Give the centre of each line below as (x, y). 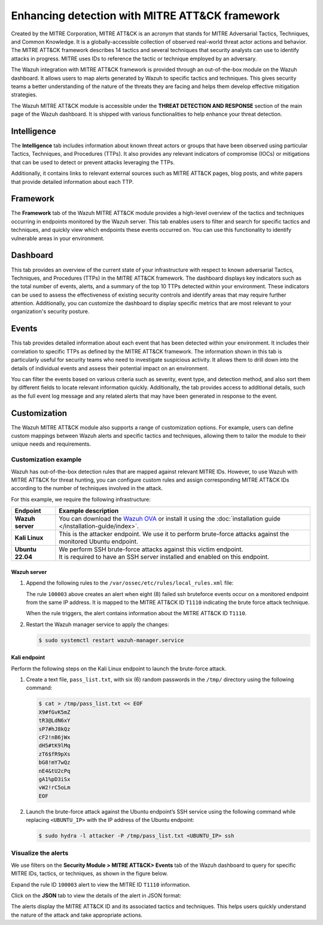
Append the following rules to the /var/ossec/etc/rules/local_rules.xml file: (130, 583)
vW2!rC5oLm (54, 788)
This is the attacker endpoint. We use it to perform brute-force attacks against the (174, 534)
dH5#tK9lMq (54, 746)
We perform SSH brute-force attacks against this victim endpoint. (151, 549)
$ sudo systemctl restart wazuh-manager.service (111, 640)
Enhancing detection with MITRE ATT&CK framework (146, 16)
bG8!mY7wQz (54, 763)
